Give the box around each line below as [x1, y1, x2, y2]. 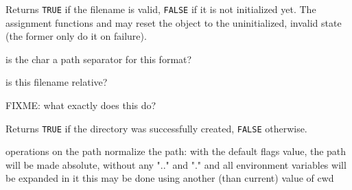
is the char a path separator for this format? [5, 51, 192, 66]
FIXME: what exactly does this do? [5, 98, 156, 112]
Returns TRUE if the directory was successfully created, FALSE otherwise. [5, 121, 307, 135]
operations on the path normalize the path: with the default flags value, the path [5, 144, 347, 158]
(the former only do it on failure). [5, 29, 147, 43]
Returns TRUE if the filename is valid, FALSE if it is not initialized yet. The [5, 2, 316, 16]
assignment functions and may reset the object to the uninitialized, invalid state [5, 15, 342, 29]
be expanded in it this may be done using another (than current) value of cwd [5, 171, 334, 185]
